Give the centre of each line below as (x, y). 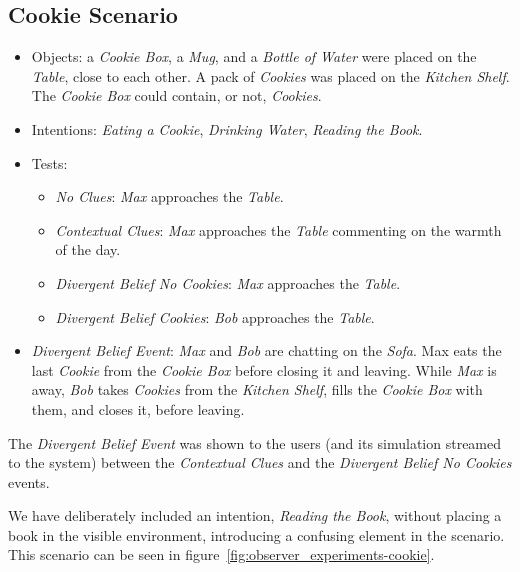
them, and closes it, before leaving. (138, 408)
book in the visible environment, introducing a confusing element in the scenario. (256, 534)
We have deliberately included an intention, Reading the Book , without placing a (255, 515)
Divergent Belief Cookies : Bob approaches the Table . (215, 316)
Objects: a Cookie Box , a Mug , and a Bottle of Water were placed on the (254, 56)
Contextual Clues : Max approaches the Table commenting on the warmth (278, 229)
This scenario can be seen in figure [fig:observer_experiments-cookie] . (221, 554)
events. (29, 481)
